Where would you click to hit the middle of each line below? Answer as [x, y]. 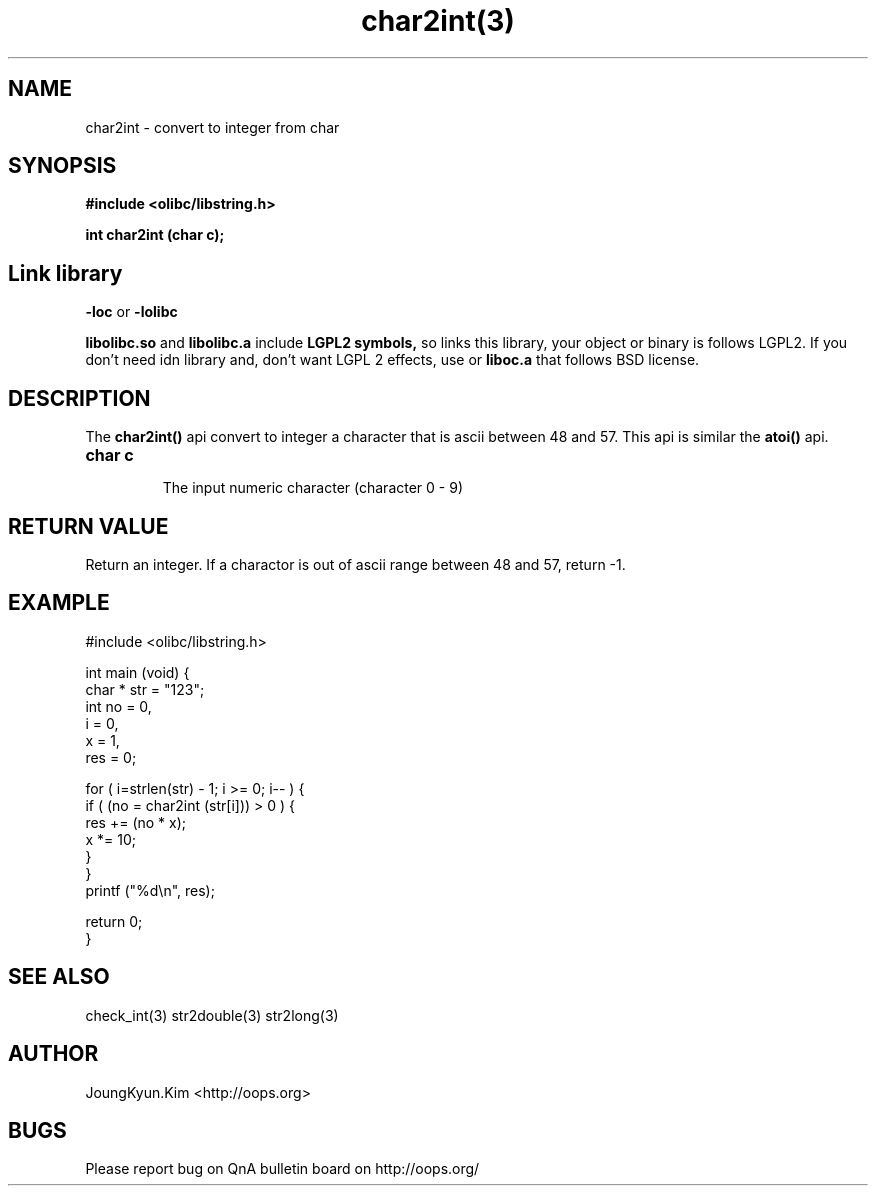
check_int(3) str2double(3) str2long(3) [212, 1015]
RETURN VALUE [88, 526]
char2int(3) [438, 21]
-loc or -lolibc [131, 312]
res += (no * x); [136, 822]
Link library [65, 273]
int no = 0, [118, 706]
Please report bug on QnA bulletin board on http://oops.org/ [282, 1169]
